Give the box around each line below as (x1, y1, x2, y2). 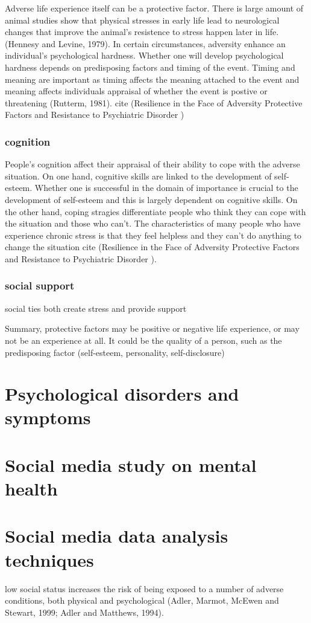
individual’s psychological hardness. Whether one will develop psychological (5, 49, 284, 62)
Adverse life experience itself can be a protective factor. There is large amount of (5, 2, 304, 14)
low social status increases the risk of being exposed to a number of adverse (5, 582, 284, 595)
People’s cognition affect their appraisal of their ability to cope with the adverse (5, 158, 300, 170)
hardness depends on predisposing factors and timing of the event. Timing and (5, 60, 295, 73)
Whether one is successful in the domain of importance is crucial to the (34, 181, 298, 194)
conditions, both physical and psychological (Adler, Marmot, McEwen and (5, 594, 279, 607)
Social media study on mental (5, 452, 257, 477)
